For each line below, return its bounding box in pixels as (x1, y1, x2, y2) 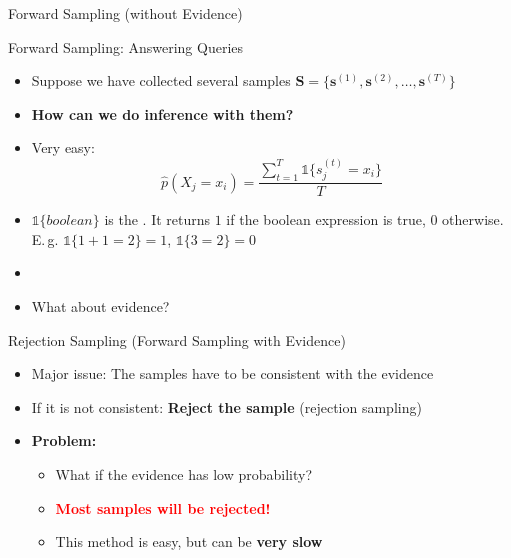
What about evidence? (31, 296, 170, 317)
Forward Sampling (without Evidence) (8, 3, 243, 23)
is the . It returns (104, 209, 211, 230)
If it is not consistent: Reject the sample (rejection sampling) (31, 396, 422, 417)
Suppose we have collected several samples (31, 70, 291, 91)
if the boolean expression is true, (226, 209, 426, 230)
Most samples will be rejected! (55, 497, 271, 518)
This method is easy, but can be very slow (55, 531, 323, 552)
